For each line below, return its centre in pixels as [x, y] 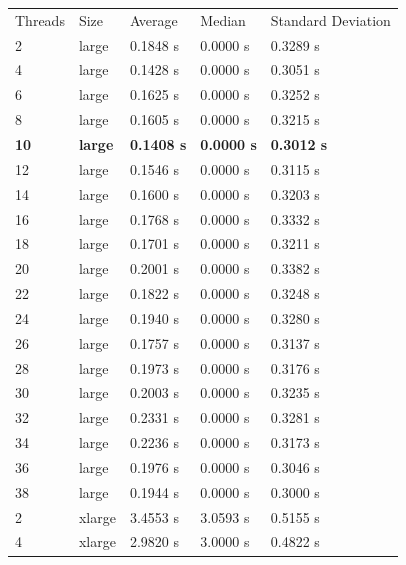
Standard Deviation [330, 19]
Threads [40, 19]
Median [223, 19]
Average [153, 19]
